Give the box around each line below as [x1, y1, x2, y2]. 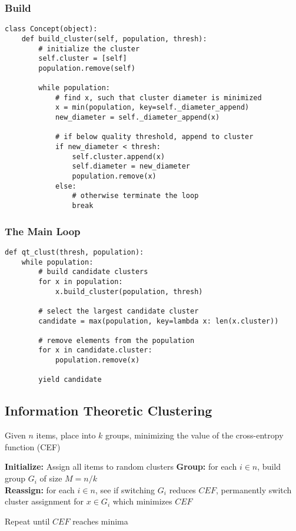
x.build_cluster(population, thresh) [55, 287, 203, 296]
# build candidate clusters [38, 268, 148, 276]
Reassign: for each [5, 483, 75, 496]
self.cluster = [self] [38, 54, 127, 63]
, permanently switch [215, 483, 292, 496]
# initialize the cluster [38, 44, 140, 53]
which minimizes [112, 495, 172, 507]
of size [39, 472, 62, 484]
